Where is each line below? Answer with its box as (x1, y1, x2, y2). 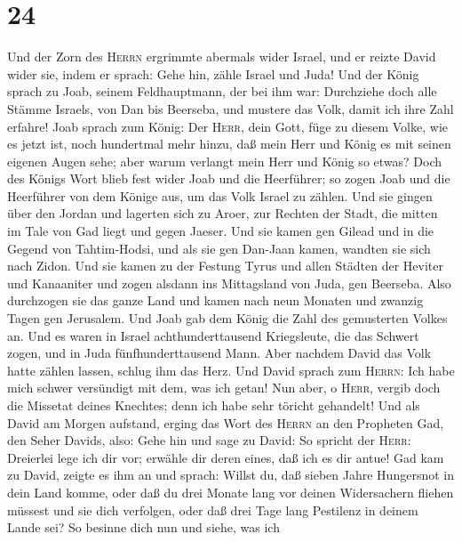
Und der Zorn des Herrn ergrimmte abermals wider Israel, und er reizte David (7, 47, 436, 66)
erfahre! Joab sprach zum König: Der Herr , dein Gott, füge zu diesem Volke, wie (7, 117, 448, 135)
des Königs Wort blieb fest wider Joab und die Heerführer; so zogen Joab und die (7, 169, 450, 188)
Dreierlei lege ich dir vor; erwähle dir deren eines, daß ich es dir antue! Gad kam (7, 448, 444, 466)
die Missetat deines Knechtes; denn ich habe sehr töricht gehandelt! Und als (7, 396, 420, 414)
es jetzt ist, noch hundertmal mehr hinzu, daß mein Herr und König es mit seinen (7, 134, 451, 153)
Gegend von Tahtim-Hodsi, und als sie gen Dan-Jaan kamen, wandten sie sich (7, 239, 431, 257)
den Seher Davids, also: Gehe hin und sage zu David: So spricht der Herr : (7, 431, 411, 449)
